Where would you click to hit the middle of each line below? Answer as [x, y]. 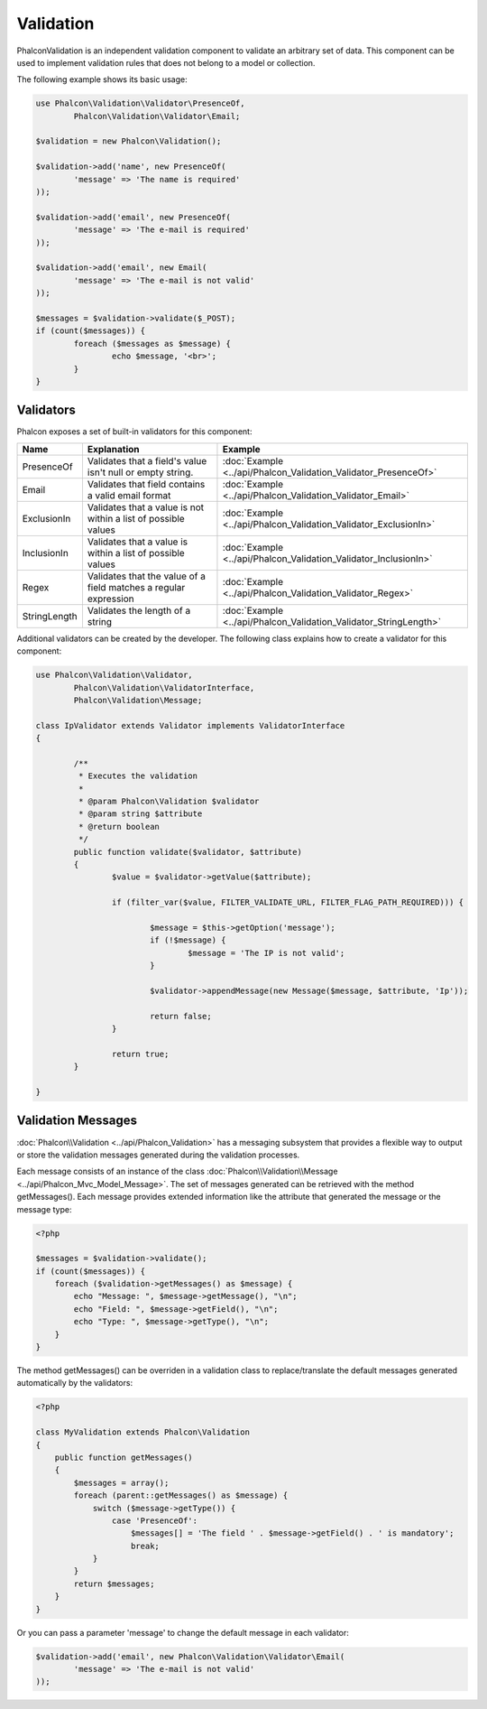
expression [110, 599]
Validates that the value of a [147, 576]
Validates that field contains [146, 484]
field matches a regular [136, 587]
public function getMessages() [124, 1457]
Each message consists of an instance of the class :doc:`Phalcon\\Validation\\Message [177, 1171]
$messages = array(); [121, 1482]
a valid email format [129, 495]
